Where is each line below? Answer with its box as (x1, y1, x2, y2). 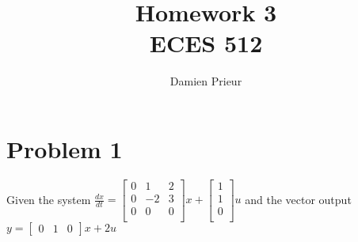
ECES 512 (149, 27, 263, 59)
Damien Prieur (169, 73, 242, 89)
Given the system (6, 191, 91, 207)
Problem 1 (6, 132, 123, 164)
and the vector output (245, 191, 352, 207)
